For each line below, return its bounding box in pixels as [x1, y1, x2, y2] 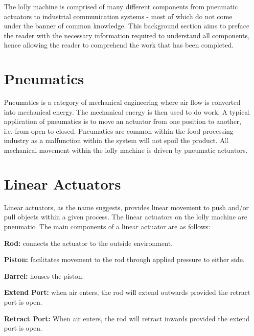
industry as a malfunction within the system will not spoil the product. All [4, 135, 229, 145]
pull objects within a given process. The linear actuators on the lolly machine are [4, 212, 248, 222]
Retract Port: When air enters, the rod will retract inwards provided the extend [4, 313, 250, 323]
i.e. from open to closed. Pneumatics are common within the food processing [4, 125, 233, 136]
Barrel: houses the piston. [4, 270, 84, 281]
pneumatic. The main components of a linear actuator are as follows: [4, 221, 210, 231]
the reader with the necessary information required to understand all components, [4, 30, 250, 40]
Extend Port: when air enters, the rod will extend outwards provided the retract [4, 287, 251, 297]
